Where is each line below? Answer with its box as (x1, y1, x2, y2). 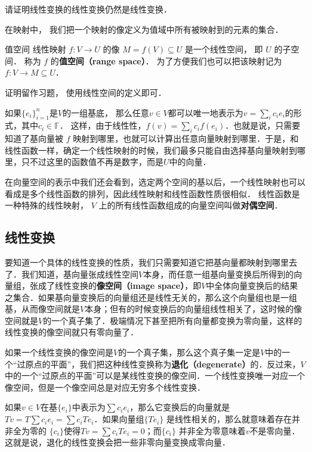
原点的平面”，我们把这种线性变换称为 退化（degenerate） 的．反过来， (25, 357, 301, 370)
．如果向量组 (94, 413, 144, 425)
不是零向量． (249, 424, 300, 437)
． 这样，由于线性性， (59, 119, 146, 132)
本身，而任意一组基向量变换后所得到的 (143, 267, 294, 280)
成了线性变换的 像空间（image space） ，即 (38, 279, 202, 292)
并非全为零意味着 (178, 424, 246, 437)
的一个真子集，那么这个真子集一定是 (118, 346, 261, 359)
